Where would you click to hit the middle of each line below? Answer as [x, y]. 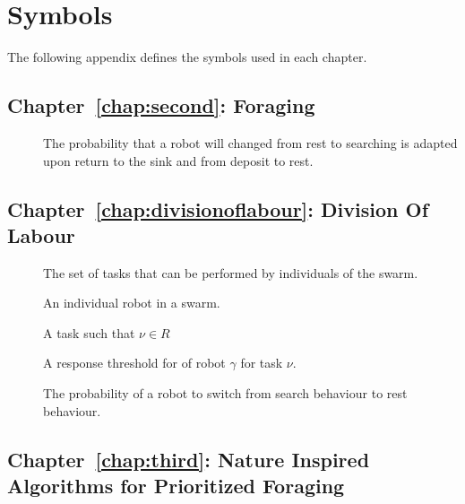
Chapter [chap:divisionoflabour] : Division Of [218, 209]
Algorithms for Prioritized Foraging [176, 486]
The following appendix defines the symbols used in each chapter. [187, 57]
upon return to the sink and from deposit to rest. [178, 160]
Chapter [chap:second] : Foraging [161, 105]
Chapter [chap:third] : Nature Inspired [189, 459]
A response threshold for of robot [134, 363]
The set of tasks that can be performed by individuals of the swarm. [231, 272]
